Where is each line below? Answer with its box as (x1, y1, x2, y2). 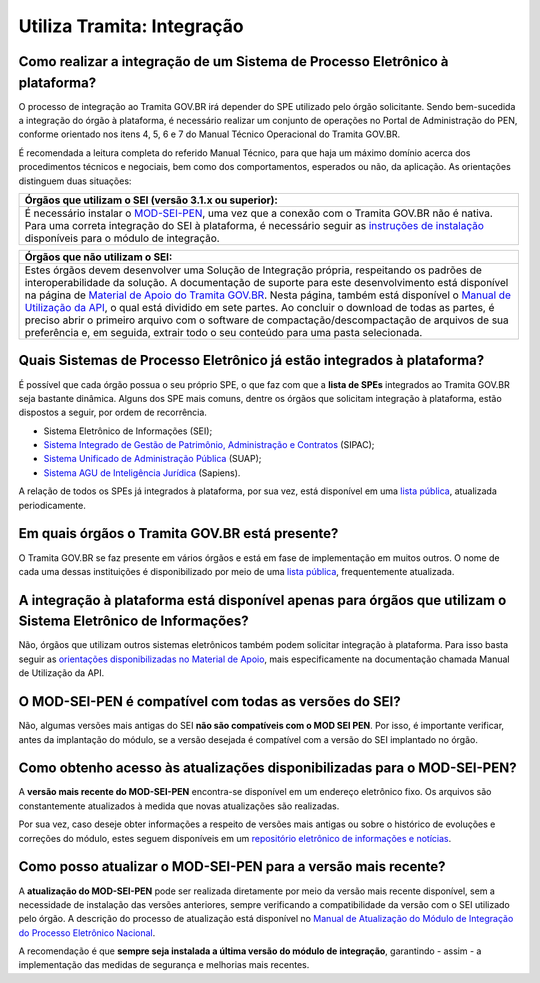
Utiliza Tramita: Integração (18, 15, 244, 37)
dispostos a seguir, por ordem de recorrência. (18, 406, 207, 419)
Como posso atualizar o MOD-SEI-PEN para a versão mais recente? (18, 858, 446, 875)
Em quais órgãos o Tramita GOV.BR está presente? (18, 525, 339, 542)
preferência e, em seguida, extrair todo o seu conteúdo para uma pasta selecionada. (24, 326, 423, 339)
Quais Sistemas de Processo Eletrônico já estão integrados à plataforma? (18, 352, 485, 369)
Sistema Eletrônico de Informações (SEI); (43, 425, 213, 437)
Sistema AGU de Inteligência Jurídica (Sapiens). (43, 466, 241, 479)
